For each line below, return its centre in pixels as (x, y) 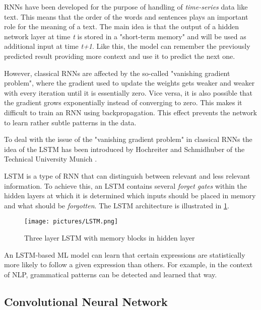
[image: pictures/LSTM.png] (71, 222)
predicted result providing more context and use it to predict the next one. (120, 56)
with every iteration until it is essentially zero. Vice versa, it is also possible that (128, 92)
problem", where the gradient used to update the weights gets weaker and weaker (129, 83)
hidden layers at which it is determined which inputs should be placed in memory (130, 196)
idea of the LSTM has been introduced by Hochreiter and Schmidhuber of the (124, 149)
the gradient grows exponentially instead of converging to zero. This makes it (123, 102)
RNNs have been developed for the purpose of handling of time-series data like (126, 7)
